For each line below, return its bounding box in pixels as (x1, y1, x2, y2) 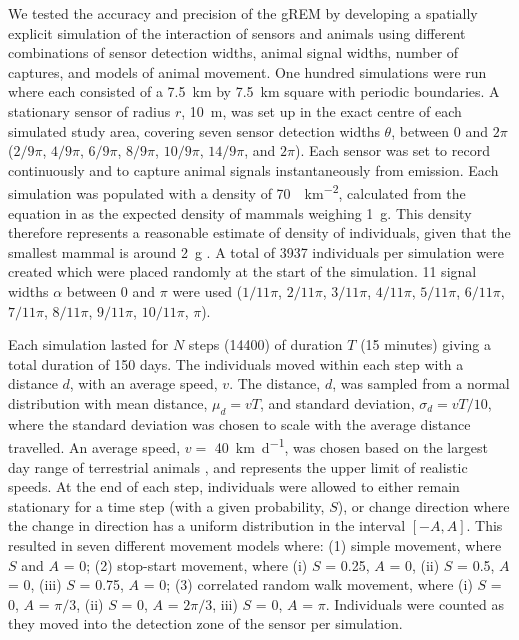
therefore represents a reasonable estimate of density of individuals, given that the (8, 222, 511, 243)
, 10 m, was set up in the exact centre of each (181, 100, 462, 121)
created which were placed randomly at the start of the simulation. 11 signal (8, 261, 477, 282)
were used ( (172, 280, 243, 301)
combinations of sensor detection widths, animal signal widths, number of (8, 42, 459, 63)
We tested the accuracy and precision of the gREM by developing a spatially (8, 3, 478, 23)
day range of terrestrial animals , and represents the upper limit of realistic (8, 456, 468, 477)
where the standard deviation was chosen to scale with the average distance (8, 413, 471, 434)
